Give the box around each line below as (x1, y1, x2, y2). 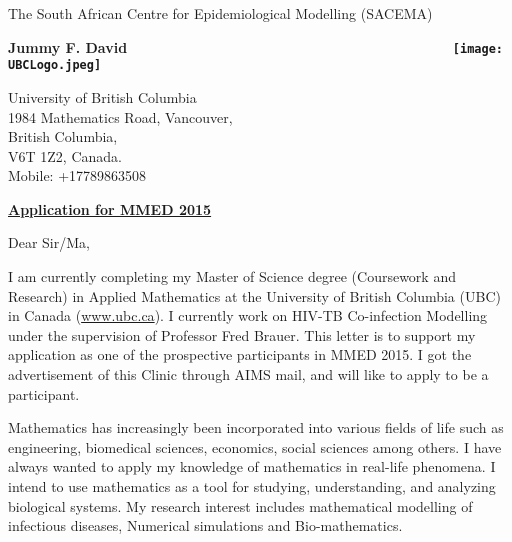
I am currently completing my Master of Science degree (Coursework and (8, 266, 456, 287)
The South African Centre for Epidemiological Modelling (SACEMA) (8, 3, 433, 23)
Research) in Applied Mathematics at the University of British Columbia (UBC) (8, 285, 501, 306)
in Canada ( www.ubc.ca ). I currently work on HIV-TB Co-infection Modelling (8, 305, 488, 326)
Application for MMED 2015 (8, 198, 212, 219)
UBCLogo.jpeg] (8, 58, 102, 73)
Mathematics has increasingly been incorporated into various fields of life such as (8, 417, 504, 438)
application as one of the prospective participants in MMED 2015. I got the (8, 344, 472, 365)
